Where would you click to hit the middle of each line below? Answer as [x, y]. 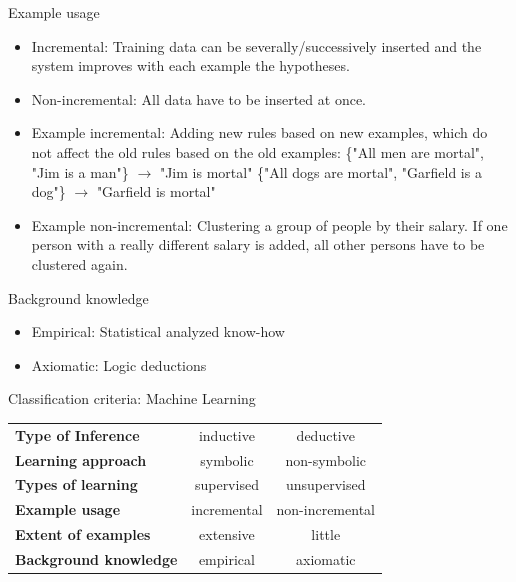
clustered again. [79, 263]
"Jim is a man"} [80, 171]
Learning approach [81, 459]
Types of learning [76, 484]
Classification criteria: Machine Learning [132, 398]
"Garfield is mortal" [156, 191]
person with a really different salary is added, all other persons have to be [258, 244]
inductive [226, 434]
